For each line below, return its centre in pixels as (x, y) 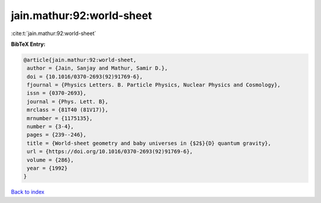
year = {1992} (47, 168)
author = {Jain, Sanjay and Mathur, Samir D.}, (97, 68)
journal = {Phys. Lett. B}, (68, 101)
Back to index (28, 192)
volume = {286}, (51, 160)
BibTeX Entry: (28, 44)
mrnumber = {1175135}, (60, 118)
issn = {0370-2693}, (57, 93)
